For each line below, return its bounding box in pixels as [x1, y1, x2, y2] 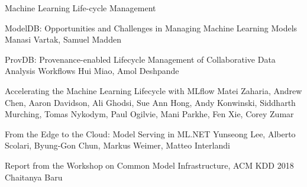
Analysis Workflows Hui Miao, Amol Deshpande [5, 65, 179, 77]
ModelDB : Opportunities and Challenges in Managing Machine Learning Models [5, 21, 298, 34]
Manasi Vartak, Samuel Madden [5, 33, 121, 46]
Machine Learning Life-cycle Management [5, 2, 156, 14]
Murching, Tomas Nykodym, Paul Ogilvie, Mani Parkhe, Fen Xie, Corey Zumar [5, 108, 294, 120]
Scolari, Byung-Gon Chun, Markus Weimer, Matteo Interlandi [5, 139, 230, 151]
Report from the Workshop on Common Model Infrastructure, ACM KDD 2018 [5, 159, 294, 171]
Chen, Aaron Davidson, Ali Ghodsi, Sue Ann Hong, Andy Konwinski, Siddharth [5, 96, 296, 108]
